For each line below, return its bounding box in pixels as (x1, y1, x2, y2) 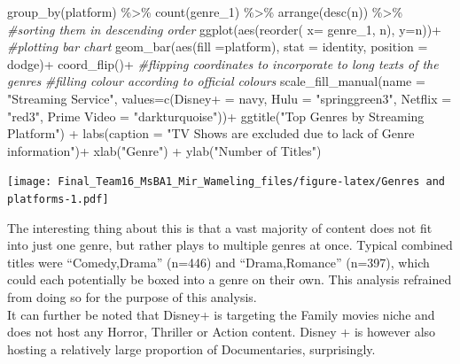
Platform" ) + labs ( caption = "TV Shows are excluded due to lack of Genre (7, 124, 415, 143)
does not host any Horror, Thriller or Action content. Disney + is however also (7, 322, 436, 341)
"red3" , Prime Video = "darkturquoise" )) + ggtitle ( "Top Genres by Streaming (7, 106, 425, 125)
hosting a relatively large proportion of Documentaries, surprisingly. (7, 339, 376, 358)
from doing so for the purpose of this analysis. (7, 288, 257, 306)
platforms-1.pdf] (7, 193, 109, 205)
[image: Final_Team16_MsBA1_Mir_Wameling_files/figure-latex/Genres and (7, 175, 445, 189)
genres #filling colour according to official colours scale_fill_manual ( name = (7, 72, 425, 90)
